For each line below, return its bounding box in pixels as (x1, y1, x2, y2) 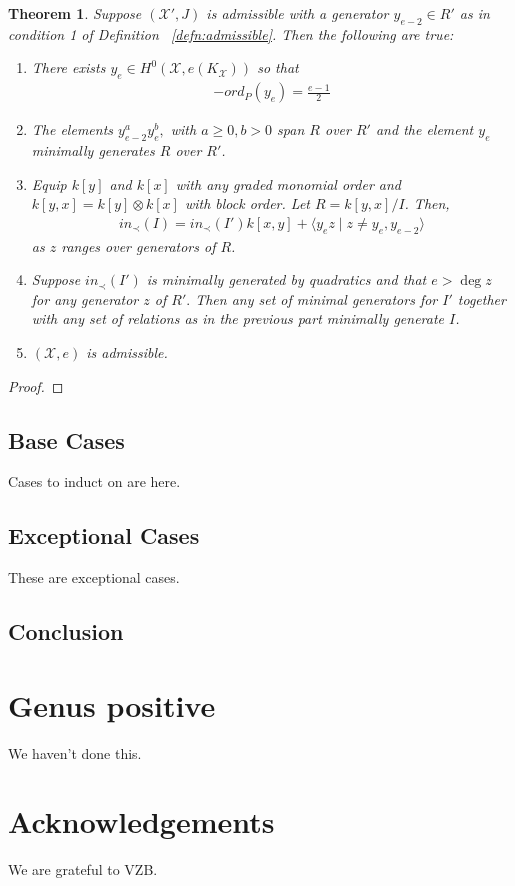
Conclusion (8, 616, 124, 647)
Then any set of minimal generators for (195, 288, 438, 309)
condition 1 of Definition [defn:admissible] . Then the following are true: (8, 23, 454, 44)
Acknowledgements (8, 801, 275, 842)
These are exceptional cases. (8, 567, 180, 588)
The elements (31, 119, 114, 140)
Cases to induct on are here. (8, 471, 181, 492)
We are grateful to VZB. (8, 859, 158, 880)
